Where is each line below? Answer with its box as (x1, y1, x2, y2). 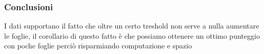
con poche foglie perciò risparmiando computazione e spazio (4, 40, 192, 51)
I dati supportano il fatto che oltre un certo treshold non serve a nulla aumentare (4, 20, 259, 31)
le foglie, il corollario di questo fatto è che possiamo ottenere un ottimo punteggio (4, 30, 260, 41)
